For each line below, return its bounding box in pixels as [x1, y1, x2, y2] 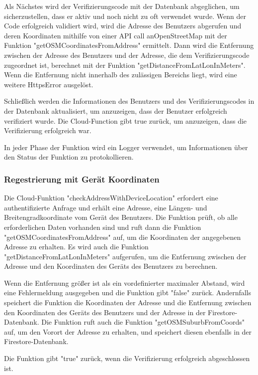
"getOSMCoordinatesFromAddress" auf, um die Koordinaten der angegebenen [4, 231, 241, 242]
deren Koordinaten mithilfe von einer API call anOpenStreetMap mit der [4, 30, 227, 40]
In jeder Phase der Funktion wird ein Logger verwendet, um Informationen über [4, 142, 248, 152]
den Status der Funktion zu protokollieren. [4, 152, 134, 162]
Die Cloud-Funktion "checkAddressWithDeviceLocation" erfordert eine [4, 192, 218, 203]
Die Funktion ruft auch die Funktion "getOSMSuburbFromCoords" [41, 317, 245, 327]
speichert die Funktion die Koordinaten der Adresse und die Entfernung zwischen [4, 297, 252, 308]
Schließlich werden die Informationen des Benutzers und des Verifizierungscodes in [4, 96, 255, 106]
